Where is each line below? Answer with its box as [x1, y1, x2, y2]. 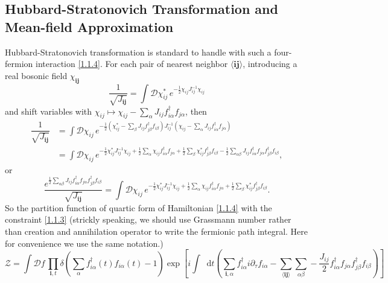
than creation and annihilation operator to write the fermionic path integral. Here [5, 225, 308, 238]
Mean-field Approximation [5, 17, 174, 36]
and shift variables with [5, 104, 92, 117]
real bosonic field [5, 69, 68, 81]
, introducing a [243, 57, 297, 70]
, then [185, 104, 207, 117]
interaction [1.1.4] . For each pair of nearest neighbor [35, 57, 228, 70]
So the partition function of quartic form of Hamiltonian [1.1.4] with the [5, 201, 272, 214]
